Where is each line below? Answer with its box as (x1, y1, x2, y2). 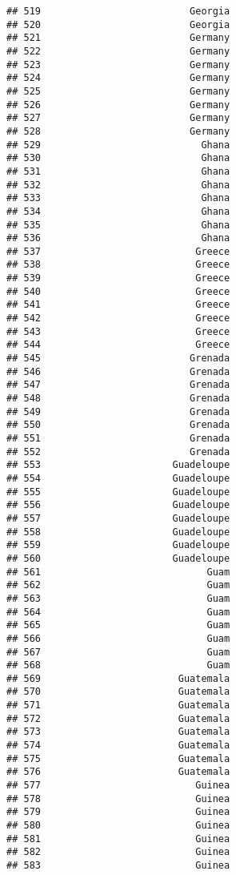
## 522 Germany (6, 45, 230, 57)
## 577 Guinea (6, 780, 230, 792)
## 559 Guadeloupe (6, 539, 230, 551)
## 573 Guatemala (6, 726, 230, 738)
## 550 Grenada (6, 419, 230, 431)
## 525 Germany (6, 85, 230, 97)
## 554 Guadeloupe (6, 472, 230, 484)
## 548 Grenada (6, 393, 230, 405)
